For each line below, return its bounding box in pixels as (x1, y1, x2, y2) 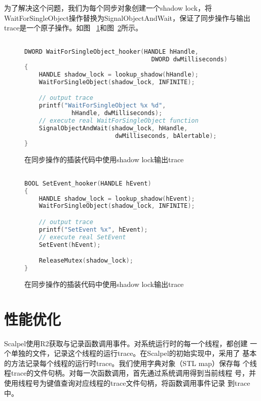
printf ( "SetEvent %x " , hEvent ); (39, 226, 148, 233)
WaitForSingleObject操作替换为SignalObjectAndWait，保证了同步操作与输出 (4, 12, 251, 23)
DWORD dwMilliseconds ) (151, 56, 228, 63)
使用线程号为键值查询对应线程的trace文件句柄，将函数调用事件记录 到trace (4, 378, 250, 388)
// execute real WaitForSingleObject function (39, 117, 199, 125)
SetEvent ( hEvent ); (39, 241, 101, 248)
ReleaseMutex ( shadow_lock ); (39, 257, 133, 265)
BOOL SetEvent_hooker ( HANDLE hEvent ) (24, 179, 152, 187)
